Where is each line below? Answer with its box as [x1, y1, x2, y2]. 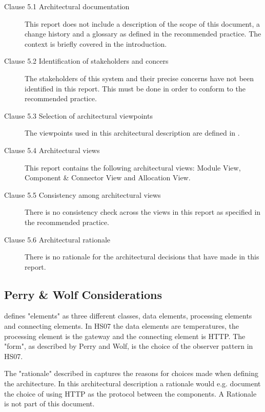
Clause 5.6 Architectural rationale [4, 234, 111, 245]
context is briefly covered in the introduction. [25, 38, 167, 49]
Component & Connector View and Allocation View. [25, 172, 191, 183]
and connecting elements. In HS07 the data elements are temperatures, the [4, 321, 239, 331]
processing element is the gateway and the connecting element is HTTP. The [4, 330, 246, 341]
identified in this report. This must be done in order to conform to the [25, 83, 246, 93]
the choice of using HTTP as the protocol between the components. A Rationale [4, 388, 257, 399]
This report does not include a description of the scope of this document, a [25, 18, 260, 29]
